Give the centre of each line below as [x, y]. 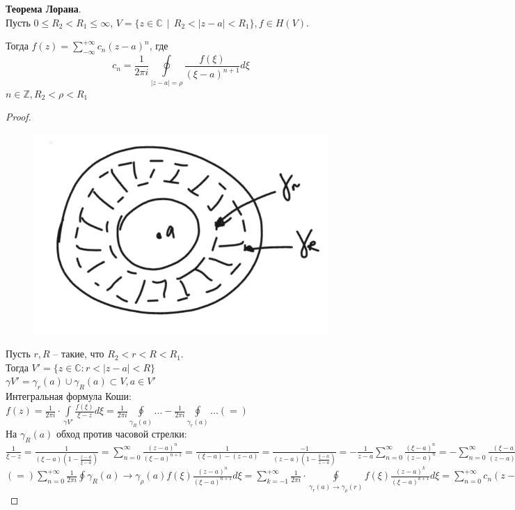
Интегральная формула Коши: [69, 396]
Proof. [18, 117]
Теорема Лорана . [43, 8]
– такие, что [79, 354]
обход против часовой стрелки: [122, 434]
